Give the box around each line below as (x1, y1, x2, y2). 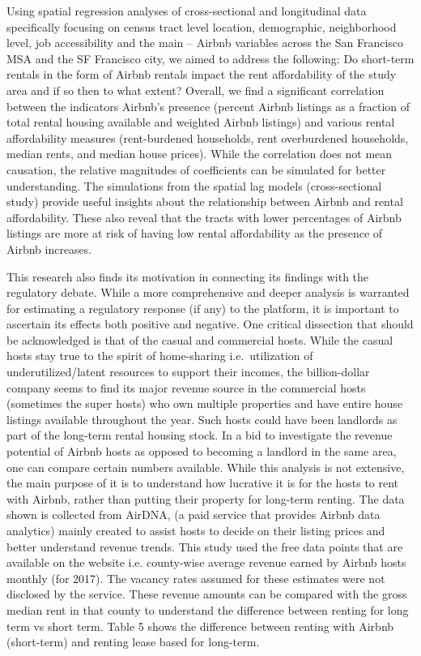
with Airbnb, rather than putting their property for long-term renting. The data (6, 490, 405, 507)
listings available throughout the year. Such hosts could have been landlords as (6, 410, 398, 427)
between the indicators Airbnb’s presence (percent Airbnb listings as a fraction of (6, 97, 410, 114)
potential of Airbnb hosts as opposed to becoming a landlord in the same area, (6, 443, 397, 460)
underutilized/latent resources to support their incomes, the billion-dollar (6, 363, 370, 380)
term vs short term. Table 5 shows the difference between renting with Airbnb (6, 617, 394, 634)
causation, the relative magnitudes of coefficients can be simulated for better (6, 161, 386, 178)
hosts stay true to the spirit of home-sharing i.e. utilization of (6, 347, 313, 364)
